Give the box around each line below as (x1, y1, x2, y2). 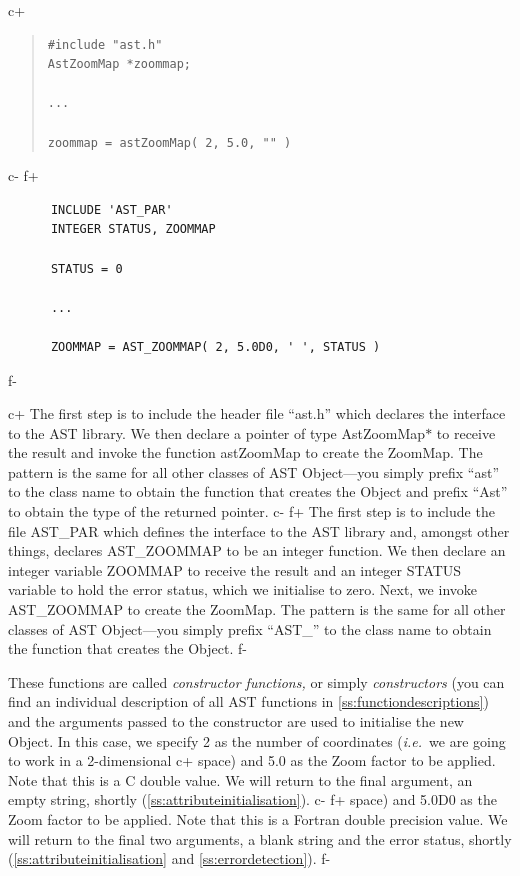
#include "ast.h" (47, 37, 163, 52)
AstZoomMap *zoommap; (47, 57, 191, 72)
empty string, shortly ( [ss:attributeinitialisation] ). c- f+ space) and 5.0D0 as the (8, 789, 497, 810)
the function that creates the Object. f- (8, 638, 247, 659)
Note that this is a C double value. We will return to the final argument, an (8, 769, 473, 790)
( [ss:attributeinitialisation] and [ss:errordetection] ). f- (8, 848, 331, 869)
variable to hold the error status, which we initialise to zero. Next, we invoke (8, 579, 477, 600)
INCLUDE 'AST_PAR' (50, 202, 173, 217)
